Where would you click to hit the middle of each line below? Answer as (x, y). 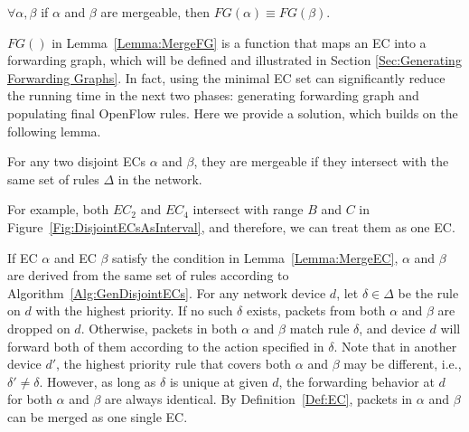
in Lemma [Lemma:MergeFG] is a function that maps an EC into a (239, 42)
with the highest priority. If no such (134, 310)
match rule (319, 328)
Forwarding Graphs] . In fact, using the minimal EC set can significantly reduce (226, 77)
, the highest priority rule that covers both (174, 364)
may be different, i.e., (403, 364)
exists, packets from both (316, 310)
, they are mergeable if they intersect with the (321, 161)
